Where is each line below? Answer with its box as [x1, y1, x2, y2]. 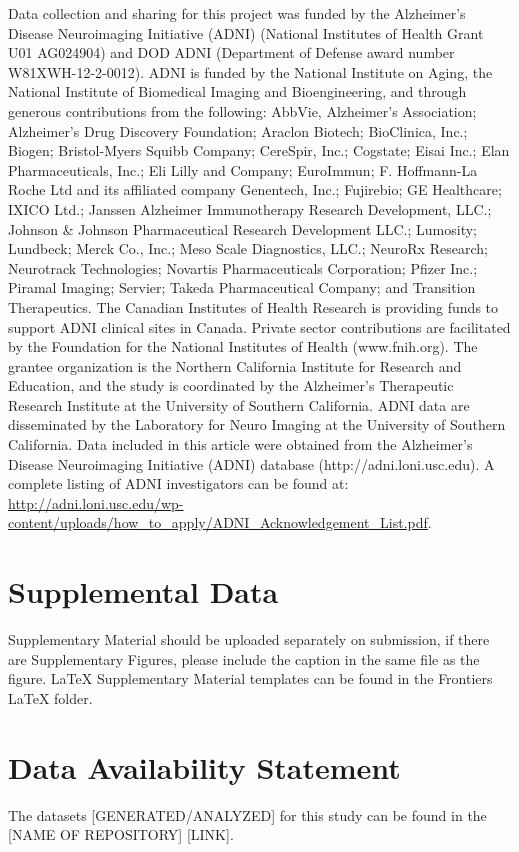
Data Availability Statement [8, 746, 401, 787]
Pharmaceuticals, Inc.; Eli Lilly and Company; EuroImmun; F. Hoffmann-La [8, 159, 478, 180]
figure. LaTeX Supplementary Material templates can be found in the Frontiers [8, 668, 493, 689]
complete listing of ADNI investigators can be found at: [8, 473, 349, 494]
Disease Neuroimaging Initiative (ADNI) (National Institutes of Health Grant [8, 22, 484, 43]
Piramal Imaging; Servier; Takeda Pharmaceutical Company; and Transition [8, 277, 476, 298]
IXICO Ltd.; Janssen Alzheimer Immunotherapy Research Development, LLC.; [8, 198, 492, 219]
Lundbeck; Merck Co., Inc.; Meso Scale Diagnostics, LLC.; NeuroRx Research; [8, 238, 488, 259]
